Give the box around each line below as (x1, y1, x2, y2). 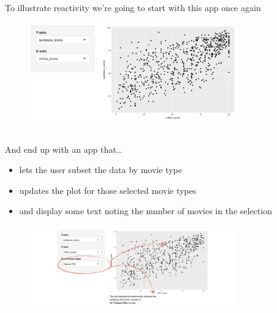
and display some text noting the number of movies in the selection (19, 204, 272, 217)
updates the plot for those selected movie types (19, 184, 197, 196)
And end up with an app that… (5, 142, 123, 155)
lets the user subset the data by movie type (19, 163, 182, 176)
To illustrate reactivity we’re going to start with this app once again (5, 1, 261, 14)
